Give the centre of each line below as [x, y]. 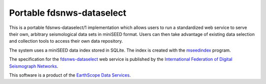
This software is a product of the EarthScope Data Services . [70, 75]
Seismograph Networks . [34, 66]
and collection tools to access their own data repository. [66, 41]
